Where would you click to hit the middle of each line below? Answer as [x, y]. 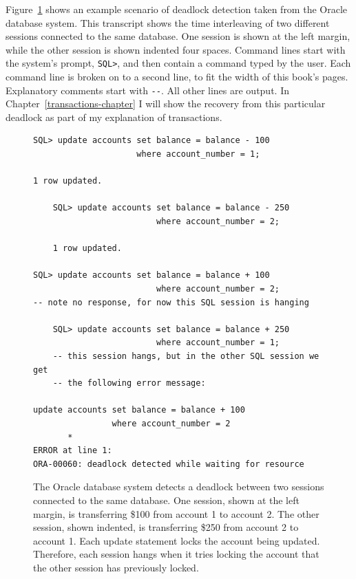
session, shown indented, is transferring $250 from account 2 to [166, 527]
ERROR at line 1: [73, 451]
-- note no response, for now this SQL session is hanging [171, 302]
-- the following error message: [129, 383]
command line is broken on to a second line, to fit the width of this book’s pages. [177, 77]
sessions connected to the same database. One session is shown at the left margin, [178, 36]
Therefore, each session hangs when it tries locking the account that [176, 554]
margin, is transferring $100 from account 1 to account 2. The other [176, 513]
